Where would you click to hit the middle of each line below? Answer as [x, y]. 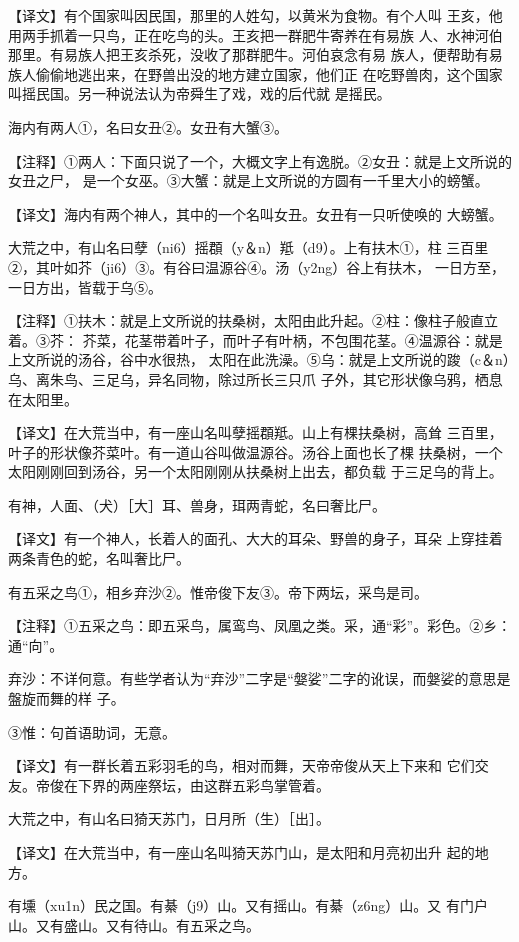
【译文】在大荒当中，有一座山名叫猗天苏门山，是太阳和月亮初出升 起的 [241, 852]
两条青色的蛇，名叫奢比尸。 [99, 558]
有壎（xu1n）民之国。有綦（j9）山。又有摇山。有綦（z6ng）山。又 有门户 [248, 905]
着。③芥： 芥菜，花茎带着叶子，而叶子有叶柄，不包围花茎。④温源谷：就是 [255, 339]
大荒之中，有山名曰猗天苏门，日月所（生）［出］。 [169, 818]
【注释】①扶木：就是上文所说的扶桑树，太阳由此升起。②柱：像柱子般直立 [253, 320]
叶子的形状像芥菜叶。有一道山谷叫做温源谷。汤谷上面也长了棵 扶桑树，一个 [255, 451]
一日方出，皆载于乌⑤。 [85, 286]
